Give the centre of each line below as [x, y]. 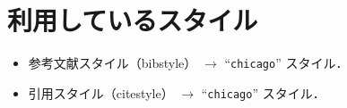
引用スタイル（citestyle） [101, 92]
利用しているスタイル [133, 20]
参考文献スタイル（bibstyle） [113, 63]
